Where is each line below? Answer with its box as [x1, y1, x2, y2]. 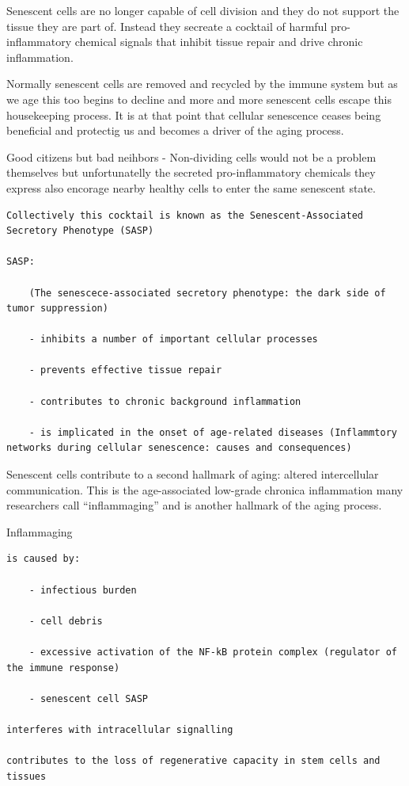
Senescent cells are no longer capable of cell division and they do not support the [6, 2, 400, 18]
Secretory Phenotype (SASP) [6, 225, 154, 237]
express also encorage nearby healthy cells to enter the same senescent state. [6, 179, 376, 196]
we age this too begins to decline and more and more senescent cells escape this [6, 90, 392, 107]
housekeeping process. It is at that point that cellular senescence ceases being [6, 106, 381, 123]
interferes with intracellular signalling [6, 723, 233, 735]
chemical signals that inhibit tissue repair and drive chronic [74, 33, 363, 50]
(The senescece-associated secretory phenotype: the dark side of [28, 287, 386, 299]
